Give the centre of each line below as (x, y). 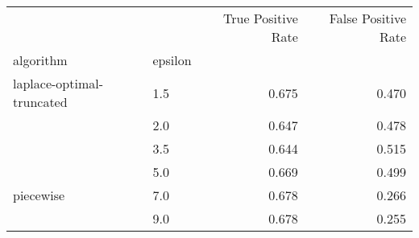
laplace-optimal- (58, 83)
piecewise (39, 195)
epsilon (172, 60)
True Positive (261, 18)
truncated (40, 102)
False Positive (367, 18)
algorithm (40, 60)
